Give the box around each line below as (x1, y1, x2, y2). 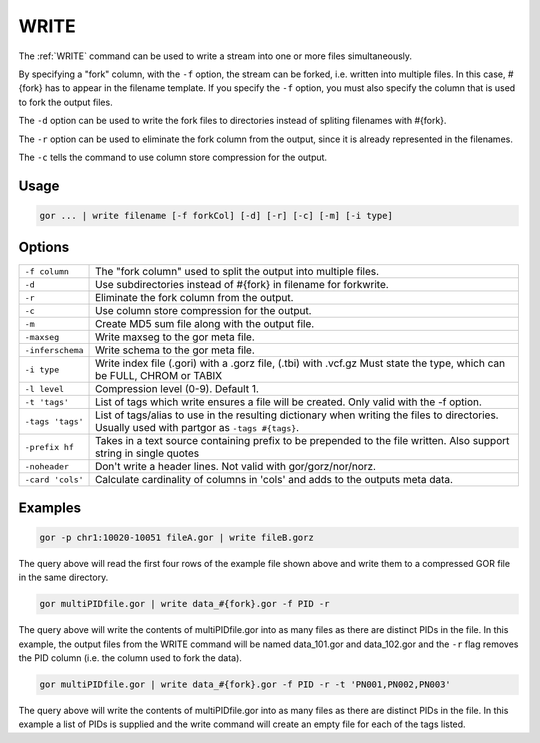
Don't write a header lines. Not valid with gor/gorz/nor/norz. (95, 460, 377, 474)
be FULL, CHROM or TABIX (95, 369, 223, 383)
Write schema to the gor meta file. (95, 343, 255, 357)
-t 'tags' (24, 396, 70, 407)
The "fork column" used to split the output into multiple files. (95, 265, 380, 279)
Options (18, 239, 70, 256)
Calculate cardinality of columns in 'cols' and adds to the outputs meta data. (95, 473, 454, 487)
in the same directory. (18, 571, 109, 584)
